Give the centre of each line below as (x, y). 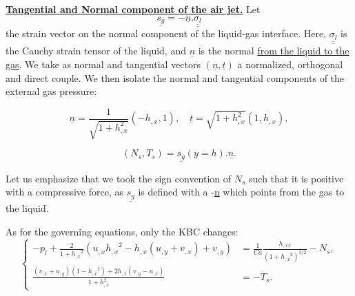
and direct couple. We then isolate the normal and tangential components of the (175, 77)
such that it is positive (296, 178)
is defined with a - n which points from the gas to (241, 192)
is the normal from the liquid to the (274, 51)
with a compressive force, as (64, 192)
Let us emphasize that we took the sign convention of (119, 178)
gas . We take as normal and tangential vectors (103, 64)
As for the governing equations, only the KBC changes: (122, 231)
